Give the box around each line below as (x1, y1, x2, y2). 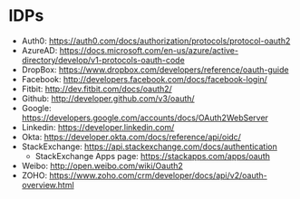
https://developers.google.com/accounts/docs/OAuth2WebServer (21, 112, 269, 123)
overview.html (21, 179, 74, 190)
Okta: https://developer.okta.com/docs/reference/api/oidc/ (21, 131, 242, 142)
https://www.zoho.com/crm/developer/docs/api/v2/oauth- (48, 169, 268, 181)
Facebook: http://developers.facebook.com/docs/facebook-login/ (21, 73, 268, 84)
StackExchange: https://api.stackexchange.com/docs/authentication (21, 141, 277, 152)
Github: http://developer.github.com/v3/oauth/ (21, 92, 196, 104)
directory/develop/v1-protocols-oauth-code (21, 54, 185, 65)
